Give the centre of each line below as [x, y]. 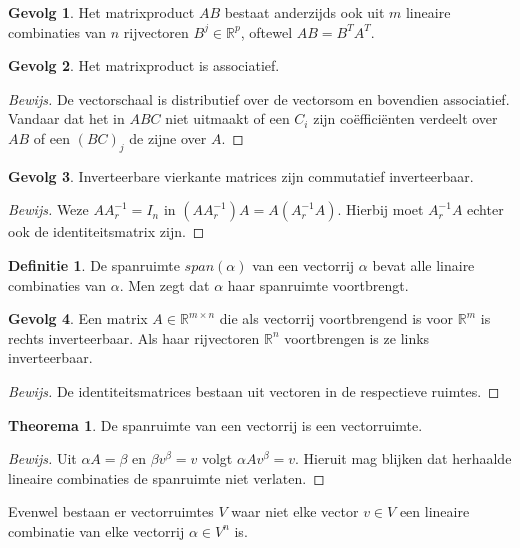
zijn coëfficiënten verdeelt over [405, 118]
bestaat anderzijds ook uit [304, 12]
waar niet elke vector [295, 511]
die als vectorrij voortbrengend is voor [336, 318]
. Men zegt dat [164, 284]
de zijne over [168, 137]
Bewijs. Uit [42, 458]
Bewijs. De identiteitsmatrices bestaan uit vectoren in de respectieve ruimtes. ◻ [254, 390]
